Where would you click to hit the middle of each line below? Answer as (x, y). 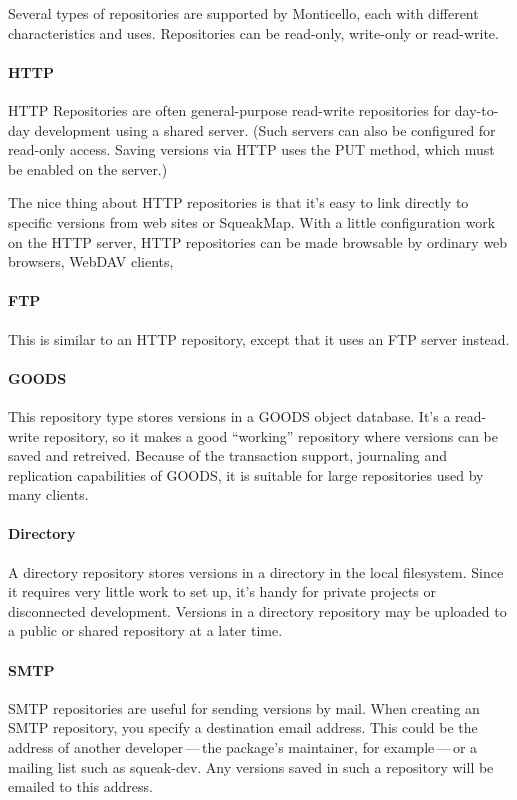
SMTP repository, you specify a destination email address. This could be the (243, 727)
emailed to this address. (80, 786)
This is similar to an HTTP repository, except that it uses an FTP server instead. (259, 338)
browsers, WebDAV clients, (91, 261)
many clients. (48, 494)
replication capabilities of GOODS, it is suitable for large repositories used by (246, 474)
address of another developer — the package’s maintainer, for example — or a (243, 747)
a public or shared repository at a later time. (145, 630)
